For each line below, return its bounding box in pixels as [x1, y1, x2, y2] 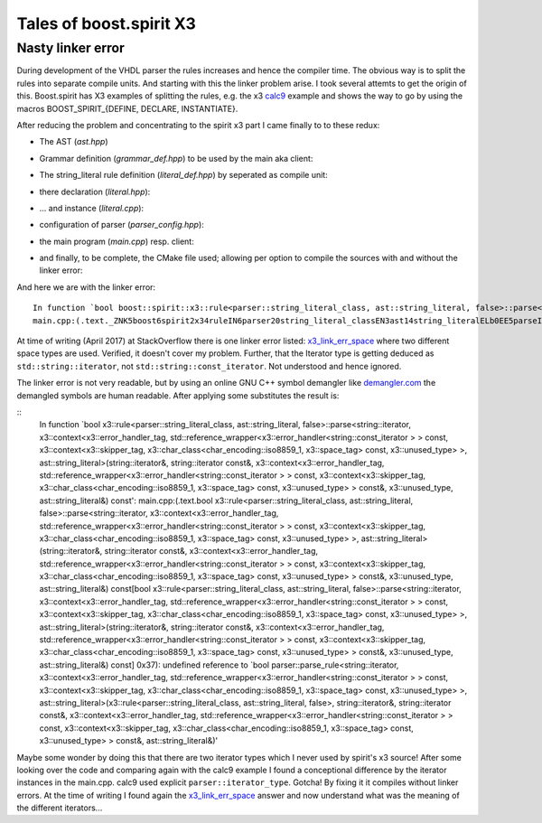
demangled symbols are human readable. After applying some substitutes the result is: [16, 389, 340, 401]
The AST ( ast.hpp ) [39, 136, 108, 147]
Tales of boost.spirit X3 [16, 14, 196, 33]
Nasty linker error [16, 40, 126, 56]
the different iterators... [16, 802, 103, 813]
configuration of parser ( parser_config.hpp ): [39, 220, 205, 230]
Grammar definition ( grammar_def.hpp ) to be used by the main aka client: [39, 153, 313, 164]
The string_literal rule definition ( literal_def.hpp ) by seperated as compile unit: [39, 170, 329, 181]
